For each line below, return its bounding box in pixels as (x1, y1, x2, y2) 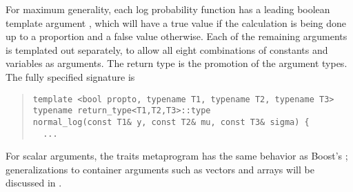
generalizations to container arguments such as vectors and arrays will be (6, 162, 314, 176)
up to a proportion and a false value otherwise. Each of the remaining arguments (6, 29, 347, 44)
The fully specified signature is (6, 69, 135, 84)
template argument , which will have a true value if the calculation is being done (6, 15, 347, 30)
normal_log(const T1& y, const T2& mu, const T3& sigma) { (32, 117, 310, 127)
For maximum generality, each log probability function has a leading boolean (6, 2, 330, 16)
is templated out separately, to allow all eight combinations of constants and (6, 42, 328, 57)
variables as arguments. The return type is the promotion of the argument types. (6, 56, 347, 70)
